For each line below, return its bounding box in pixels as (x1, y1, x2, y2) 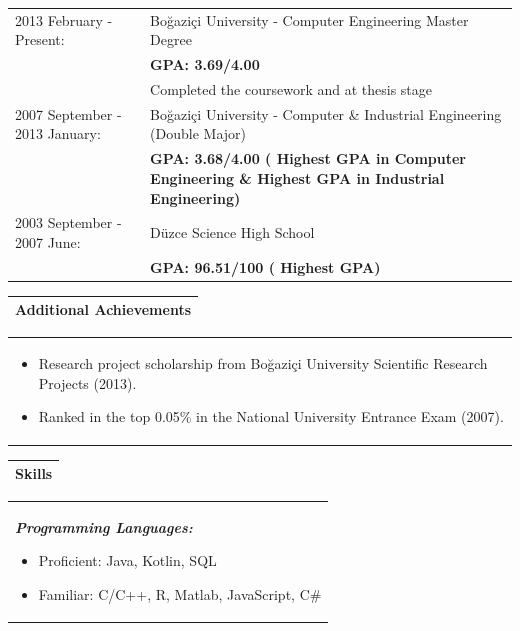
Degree (150, 29, 192, 50)
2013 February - (15, 9, 113, 30)
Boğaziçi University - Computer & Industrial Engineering (150, 103, 502, 124)
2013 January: (15, 123, 101, 144)
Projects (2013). (38, 372, 137, 393)
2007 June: (15, 231, 81, 252)
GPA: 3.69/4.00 (150, 54, 260, 75)
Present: (15, 29, 65, 50)
